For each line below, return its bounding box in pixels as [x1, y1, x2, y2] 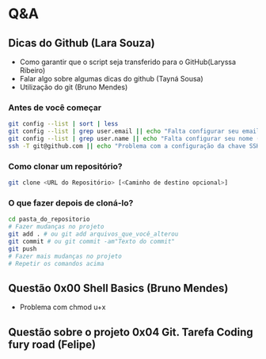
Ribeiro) [19, 66, 46, 75]
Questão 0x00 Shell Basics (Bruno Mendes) [8, 282, 229, 295]
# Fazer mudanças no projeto [8, 223, 104, 231]
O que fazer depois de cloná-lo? [8, 197, 134, 208]
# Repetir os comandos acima [8, 259, 104, 267]
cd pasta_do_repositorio [8, 215, 90, 224]
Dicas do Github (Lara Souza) [8, 36, 156, 50]
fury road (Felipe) [8, 338, 97, 351]
